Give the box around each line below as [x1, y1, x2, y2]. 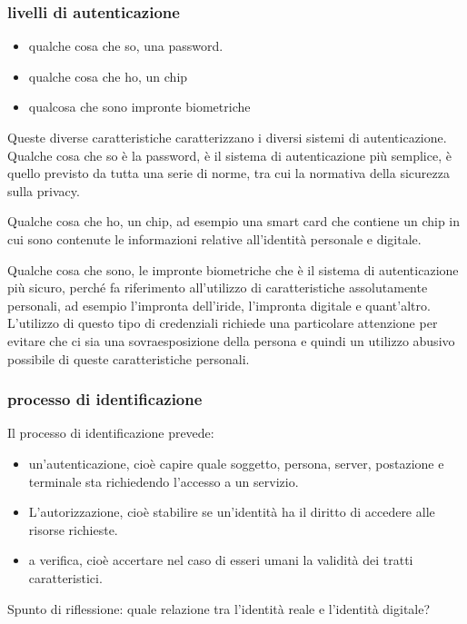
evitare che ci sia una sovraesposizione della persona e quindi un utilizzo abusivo [7, 331, 455, 350]
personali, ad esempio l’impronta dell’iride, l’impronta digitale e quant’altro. [7, 295, 431, 314]
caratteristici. [28, 568, 103, 587]
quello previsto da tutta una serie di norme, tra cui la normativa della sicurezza [7, 163, 450, 183]
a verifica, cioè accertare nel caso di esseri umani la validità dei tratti [28, 550, 413, 570]
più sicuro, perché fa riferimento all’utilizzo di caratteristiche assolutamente [7, 278, 428, 297]
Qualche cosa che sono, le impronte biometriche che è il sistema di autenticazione [7, 260, 459, 279]
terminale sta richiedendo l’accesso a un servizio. [28, 471, 299, 490]
